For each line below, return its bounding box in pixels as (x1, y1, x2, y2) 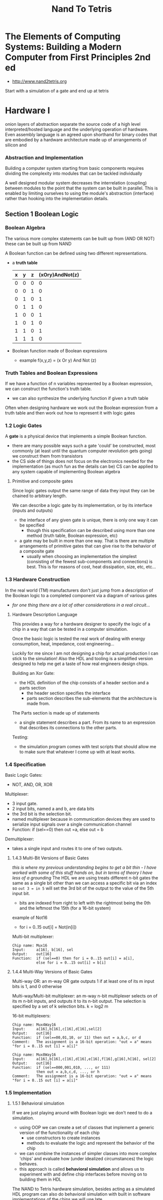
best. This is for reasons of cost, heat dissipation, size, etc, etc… (26, 564, 156, 570)
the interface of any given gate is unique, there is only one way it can (19, 517, 158, 523)
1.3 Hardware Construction (5, 576, 70, 583)
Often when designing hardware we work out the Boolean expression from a (5, 405, 158, 411)
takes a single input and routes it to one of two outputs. (12, 846, 123, 852)
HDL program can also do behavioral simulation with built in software (12, 1191, 151, 1197)
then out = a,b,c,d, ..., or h (36, 1069, 100, 1075)
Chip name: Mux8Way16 (12, 1052, 56, 1058)
